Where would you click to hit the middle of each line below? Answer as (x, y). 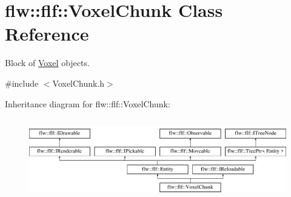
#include (22, 83)
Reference (47, 34)
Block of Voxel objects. (47, 63)
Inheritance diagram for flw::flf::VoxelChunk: (88, 103)
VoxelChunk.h (79, 83)
